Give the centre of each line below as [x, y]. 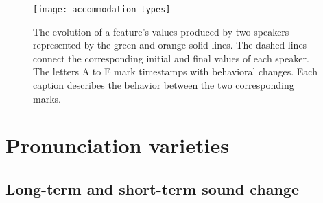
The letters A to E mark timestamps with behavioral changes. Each [175, 71]
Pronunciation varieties [117, 145]
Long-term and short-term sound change [152, 188]
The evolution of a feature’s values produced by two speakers [161, 31]
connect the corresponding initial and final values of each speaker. [171, 58]
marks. [47, 98]
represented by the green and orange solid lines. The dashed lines [170, 45]
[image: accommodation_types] [102, 10]
